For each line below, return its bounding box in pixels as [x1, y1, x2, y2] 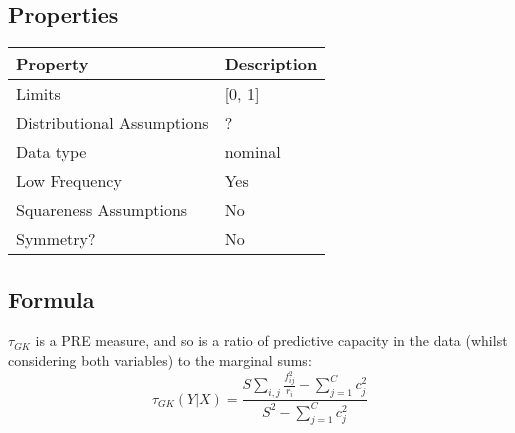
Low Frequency [16, 169, 122, 193]
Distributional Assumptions [16, 111, 209, 135]
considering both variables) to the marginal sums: [8, 350, 312, 370]
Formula [8, 283, 95, 314]
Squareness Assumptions [16, 198, 188, 222]
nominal [224, 140, 281, 164]
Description [224, 52, 318, 76]
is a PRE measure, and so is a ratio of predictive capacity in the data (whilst [35, 330, 508, 351]
